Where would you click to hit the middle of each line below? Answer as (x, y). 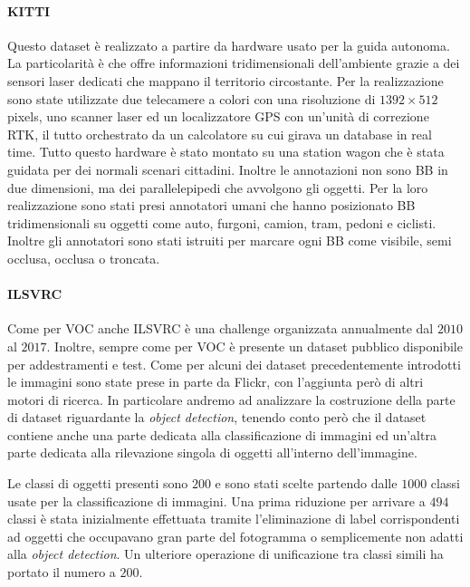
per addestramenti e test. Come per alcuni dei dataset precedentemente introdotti (234, 364)
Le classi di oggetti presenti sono (98, 483)
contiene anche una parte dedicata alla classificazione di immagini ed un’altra (222, 434)
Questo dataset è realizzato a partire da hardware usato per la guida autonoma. (229, 45)
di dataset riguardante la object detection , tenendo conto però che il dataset (217, 417)
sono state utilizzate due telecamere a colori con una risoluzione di (192, 98)
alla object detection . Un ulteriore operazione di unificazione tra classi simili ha (225, 554)
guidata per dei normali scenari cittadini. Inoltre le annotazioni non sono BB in (228, 169)
